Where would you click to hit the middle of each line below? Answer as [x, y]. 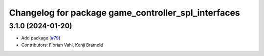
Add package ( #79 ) [41, 38]
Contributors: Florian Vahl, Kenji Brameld [62, 45]
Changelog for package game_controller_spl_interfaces [125, 13]
